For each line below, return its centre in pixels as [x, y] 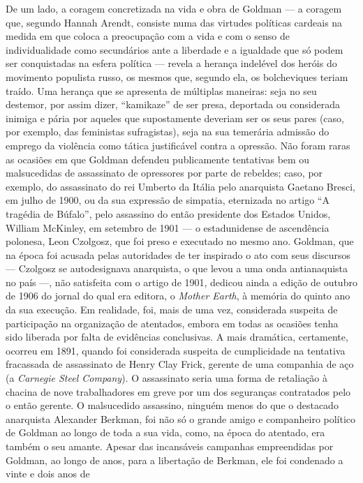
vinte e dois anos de [48, 474]
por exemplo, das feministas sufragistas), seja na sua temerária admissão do [168, 132]
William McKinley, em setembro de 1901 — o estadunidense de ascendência [168, 227]
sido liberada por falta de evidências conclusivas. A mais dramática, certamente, [177, 337]
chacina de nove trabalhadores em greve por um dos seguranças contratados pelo [178, 391]
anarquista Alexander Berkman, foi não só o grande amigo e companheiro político [181, 418]
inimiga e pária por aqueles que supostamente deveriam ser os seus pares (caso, [175, 118]
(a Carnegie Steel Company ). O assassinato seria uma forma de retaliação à [167, 378]
